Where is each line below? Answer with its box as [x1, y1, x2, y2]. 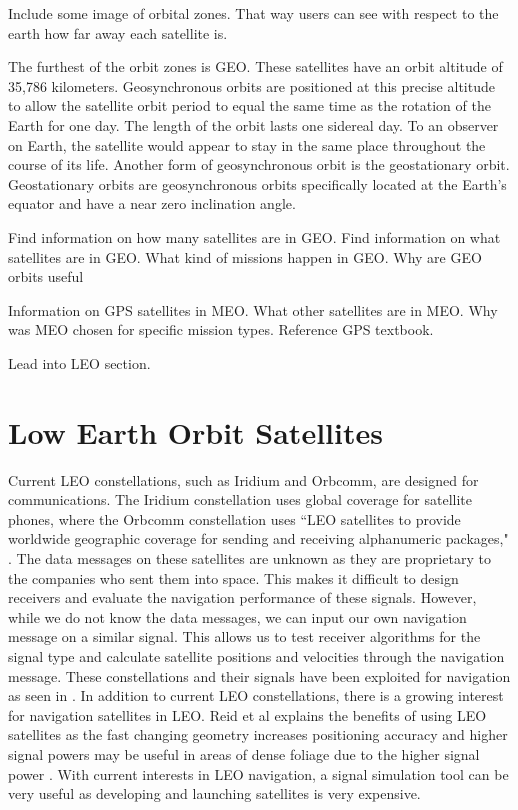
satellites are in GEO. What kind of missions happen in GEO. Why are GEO [8, 246, 482, 267]
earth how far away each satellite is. [8, 22, 228, 43]
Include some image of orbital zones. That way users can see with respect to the [8, 3, 499, 23]
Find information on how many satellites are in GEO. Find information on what [8, 226, 501, 247]
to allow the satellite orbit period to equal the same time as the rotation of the [8, 95, 491, 116]
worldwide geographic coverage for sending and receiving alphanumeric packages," [8, 528, 509, 549]
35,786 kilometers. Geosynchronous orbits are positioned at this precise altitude [8, 75, 495, 96]
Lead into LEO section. [8, 352, 151, 373]
